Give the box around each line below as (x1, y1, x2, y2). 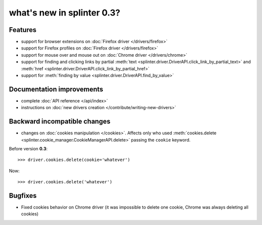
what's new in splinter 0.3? (9, 7, 121, 18)
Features (9, 26, 36, 34)
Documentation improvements (9, 85, 103, 93)
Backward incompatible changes (9, 117, 111, 126)
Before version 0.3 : (9, 146, 48, 151)
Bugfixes (9, 192, 37, 200)
